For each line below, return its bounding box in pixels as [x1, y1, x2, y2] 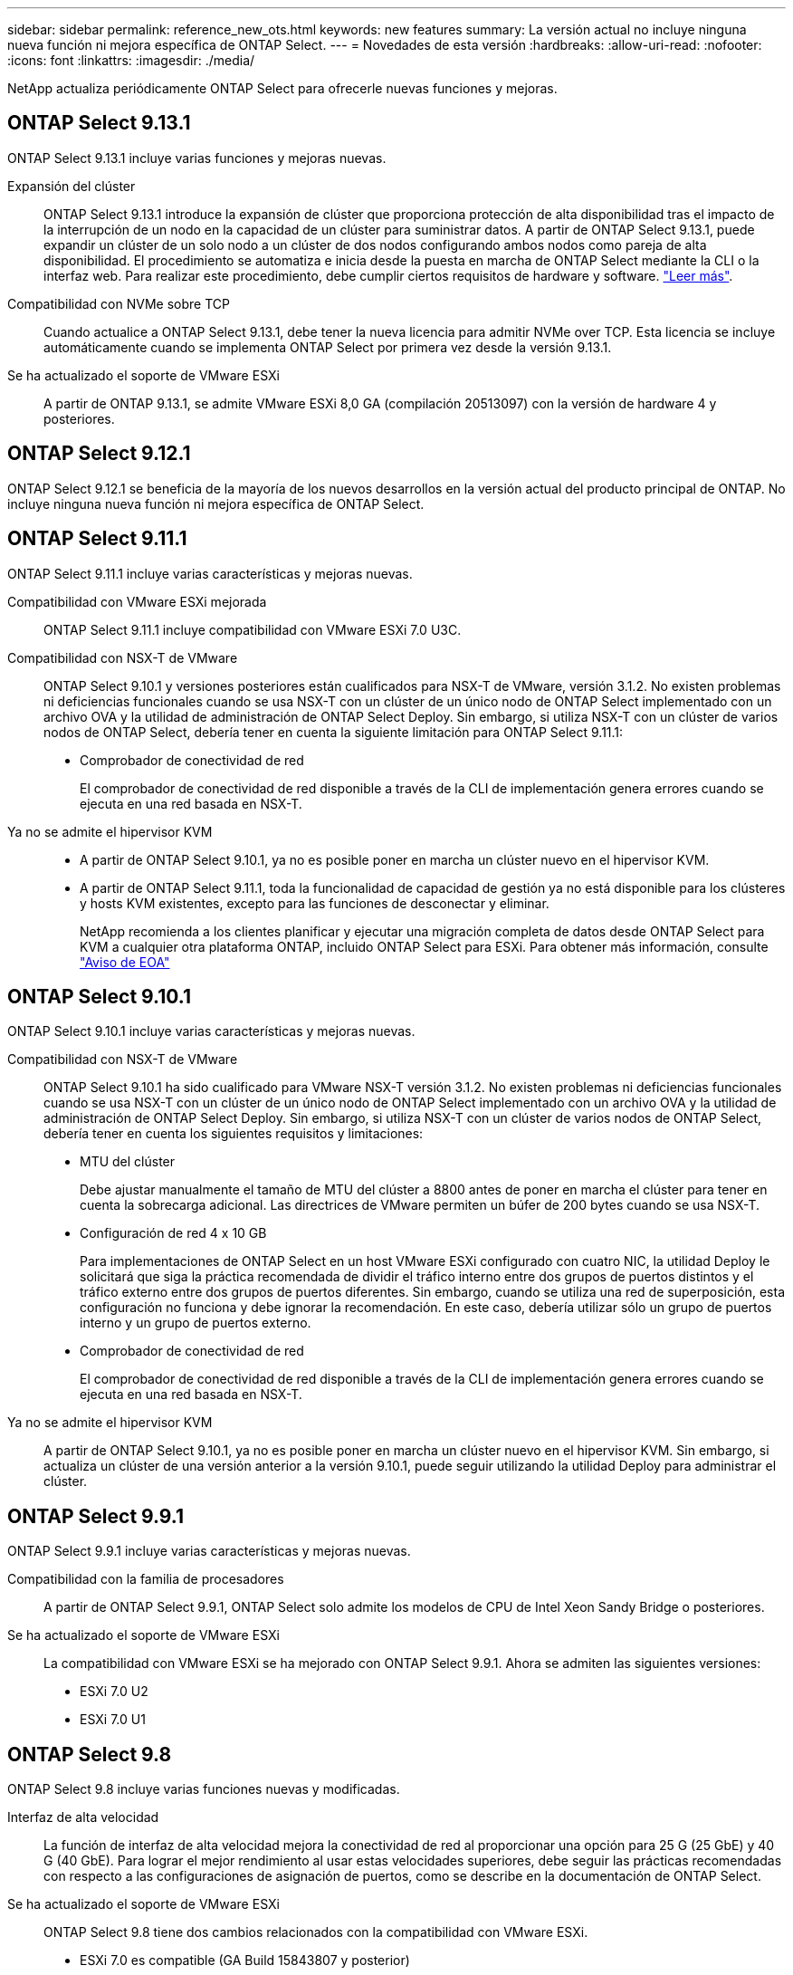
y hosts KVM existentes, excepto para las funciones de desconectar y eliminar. [80, 895, 549, 911]
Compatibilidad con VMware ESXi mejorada [7, 593, 267, 609]
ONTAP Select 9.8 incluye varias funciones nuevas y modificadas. [7, 1781, 400, 1798]
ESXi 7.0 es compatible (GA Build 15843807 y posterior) [80, 1952, 410, 1969]
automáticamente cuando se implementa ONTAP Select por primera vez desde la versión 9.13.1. [43, 339, 612, 355]
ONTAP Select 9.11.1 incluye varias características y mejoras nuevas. [7, 565, 413, 581]
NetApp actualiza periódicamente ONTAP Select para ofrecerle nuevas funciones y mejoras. [7, 81, 558, 96]
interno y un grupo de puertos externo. [80, 1315, 311, 1331]
